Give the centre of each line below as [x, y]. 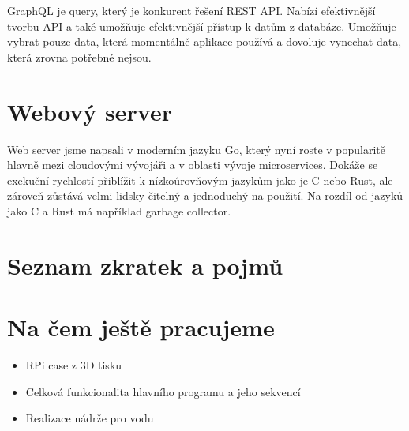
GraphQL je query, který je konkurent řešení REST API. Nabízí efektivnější [191, 10]
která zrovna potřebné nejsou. [79, 56]
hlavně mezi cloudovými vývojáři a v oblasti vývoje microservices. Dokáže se [193, 165]
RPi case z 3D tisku [74, 364]
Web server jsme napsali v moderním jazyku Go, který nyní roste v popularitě [196, 149]
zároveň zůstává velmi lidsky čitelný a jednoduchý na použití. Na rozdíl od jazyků [205, 195]
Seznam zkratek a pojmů [145, 265]
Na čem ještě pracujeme [141, 327]
